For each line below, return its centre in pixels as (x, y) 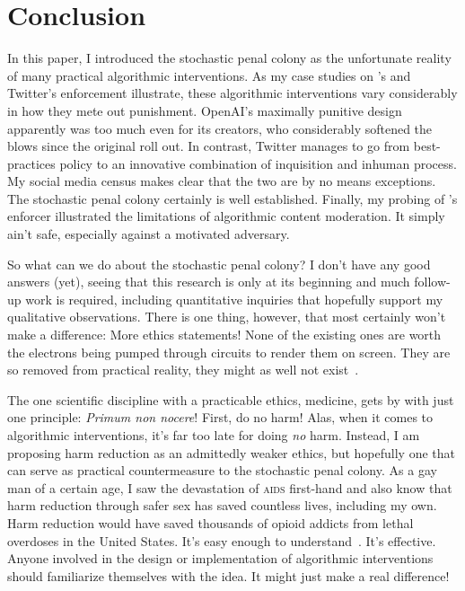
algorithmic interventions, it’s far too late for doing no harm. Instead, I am (214, 435)
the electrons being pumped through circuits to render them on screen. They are (229, 352)
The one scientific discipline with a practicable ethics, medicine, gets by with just (231, 399)
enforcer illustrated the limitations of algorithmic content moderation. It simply (226, 216)
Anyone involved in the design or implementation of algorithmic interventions (220, 558)
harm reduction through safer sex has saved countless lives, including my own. (222, 505)
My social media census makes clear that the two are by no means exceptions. (222, 181)
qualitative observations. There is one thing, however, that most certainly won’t (227, 317)
